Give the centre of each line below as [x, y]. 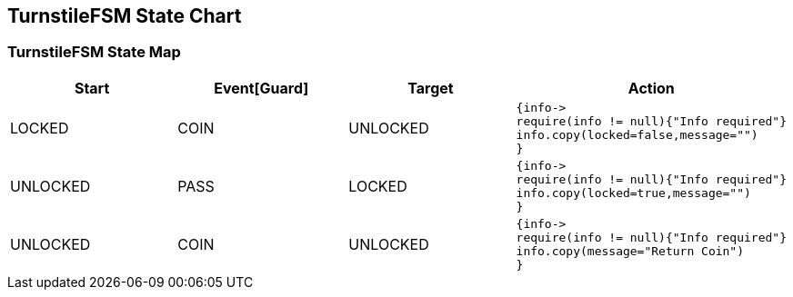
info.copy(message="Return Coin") [630, 251]
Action [651, 88]
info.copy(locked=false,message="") [637, 134]
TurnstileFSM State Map [94, 52]
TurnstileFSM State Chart [125, 16]
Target [431, 88]
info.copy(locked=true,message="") [633, 193]
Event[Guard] [261, 88]
